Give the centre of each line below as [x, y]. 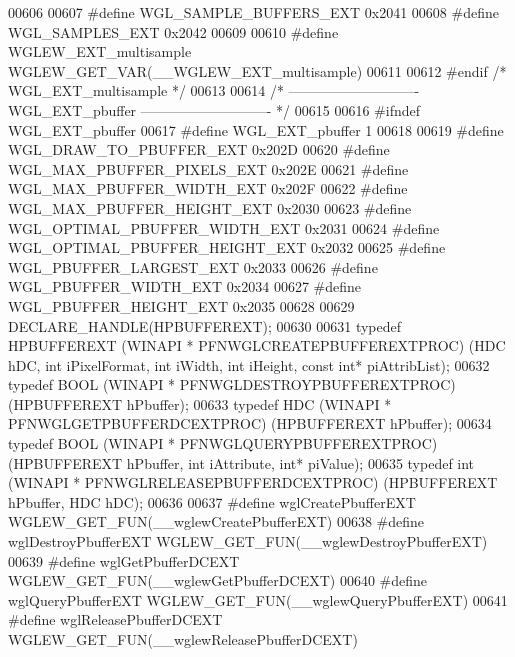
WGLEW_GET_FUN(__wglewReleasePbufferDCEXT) [183, 639]
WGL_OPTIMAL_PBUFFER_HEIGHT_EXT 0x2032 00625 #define [227, 247]
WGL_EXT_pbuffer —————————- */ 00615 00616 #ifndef [214, 109]
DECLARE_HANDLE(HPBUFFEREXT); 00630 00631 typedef [205, 325]
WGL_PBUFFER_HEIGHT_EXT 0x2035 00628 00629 [181, 305]
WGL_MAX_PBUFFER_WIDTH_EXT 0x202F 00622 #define [208, 188]
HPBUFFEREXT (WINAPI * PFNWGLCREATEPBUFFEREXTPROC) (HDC [257, 345]
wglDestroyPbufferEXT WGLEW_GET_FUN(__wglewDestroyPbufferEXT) [248, 541]
